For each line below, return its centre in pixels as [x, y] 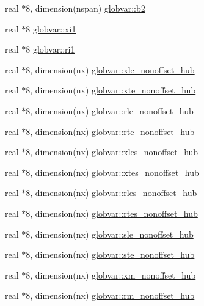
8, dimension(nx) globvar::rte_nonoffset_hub [110, 131]
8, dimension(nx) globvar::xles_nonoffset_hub [112, 152]
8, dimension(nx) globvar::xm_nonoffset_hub [111, 275]
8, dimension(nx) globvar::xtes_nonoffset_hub [112, 172]
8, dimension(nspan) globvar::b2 [86, 8]
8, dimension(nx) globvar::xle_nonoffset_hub [110, 69]
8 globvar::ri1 [50, 49]
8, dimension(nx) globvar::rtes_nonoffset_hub [112, 213]
